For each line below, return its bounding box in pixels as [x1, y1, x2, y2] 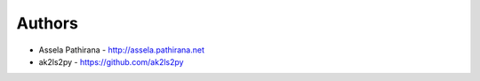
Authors [16, 13, 79, 33]
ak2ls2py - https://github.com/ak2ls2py [38, 56, 184, 67]
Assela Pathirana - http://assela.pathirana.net [38, 45, 204, 55]
